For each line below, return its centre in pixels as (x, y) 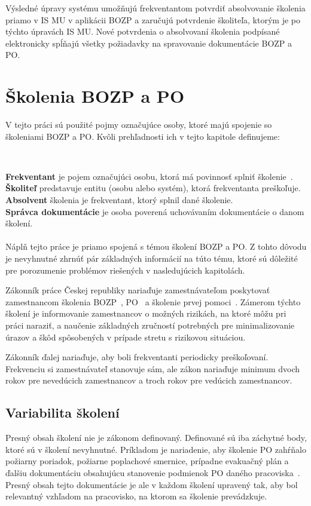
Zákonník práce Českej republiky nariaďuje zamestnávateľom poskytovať (138, 290)
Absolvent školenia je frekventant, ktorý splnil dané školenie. (119, 200)
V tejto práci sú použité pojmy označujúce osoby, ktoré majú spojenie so (139, 125)
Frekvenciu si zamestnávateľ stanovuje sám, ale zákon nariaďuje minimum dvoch (153, 368)
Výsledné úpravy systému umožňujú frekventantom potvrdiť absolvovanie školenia (155, 8)
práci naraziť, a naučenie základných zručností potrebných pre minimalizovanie (150, 325)
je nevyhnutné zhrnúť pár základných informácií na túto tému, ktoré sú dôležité (152, 258)
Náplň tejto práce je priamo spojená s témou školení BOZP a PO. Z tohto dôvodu (156, 246)
